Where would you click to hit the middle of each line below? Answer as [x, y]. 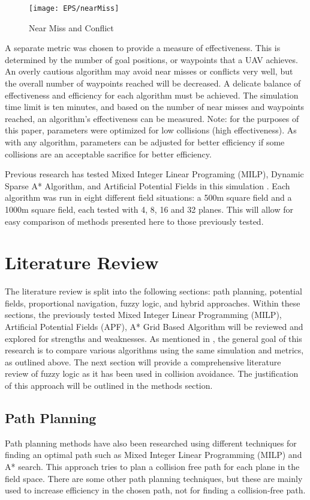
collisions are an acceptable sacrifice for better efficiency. [108, 154]
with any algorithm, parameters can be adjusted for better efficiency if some [145, 142]
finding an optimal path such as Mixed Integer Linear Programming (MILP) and [154, 455]
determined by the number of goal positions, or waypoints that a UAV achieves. [151, 59]
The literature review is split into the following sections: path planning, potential [154, 291]
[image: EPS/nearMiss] [74, 8]
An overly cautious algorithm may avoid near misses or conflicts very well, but [149, 71]
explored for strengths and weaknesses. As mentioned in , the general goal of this [154, 338]
